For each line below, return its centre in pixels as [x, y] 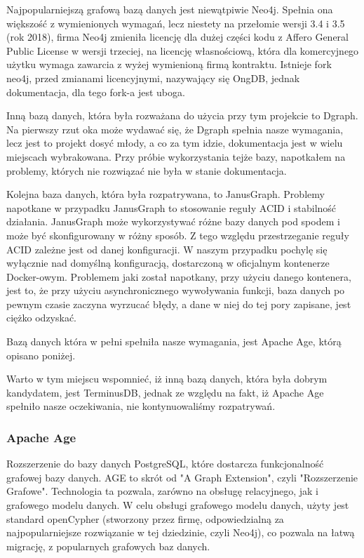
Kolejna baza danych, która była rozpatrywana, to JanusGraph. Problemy [166, 194]
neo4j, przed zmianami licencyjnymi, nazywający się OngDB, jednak [153, 78]
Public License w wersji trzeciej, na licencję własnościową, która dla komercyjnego [183, 50]
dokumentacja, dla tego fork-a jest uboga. [96, 92]
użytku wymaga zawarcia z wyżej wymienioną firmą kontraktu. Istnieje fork [169, 64]
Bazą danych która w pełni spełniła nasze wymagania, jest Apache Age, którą [174, 341]
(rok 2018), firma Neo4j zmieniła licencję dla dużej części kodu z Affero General [177, 37]
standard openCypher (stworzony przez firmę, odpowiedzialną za [145, 518]
